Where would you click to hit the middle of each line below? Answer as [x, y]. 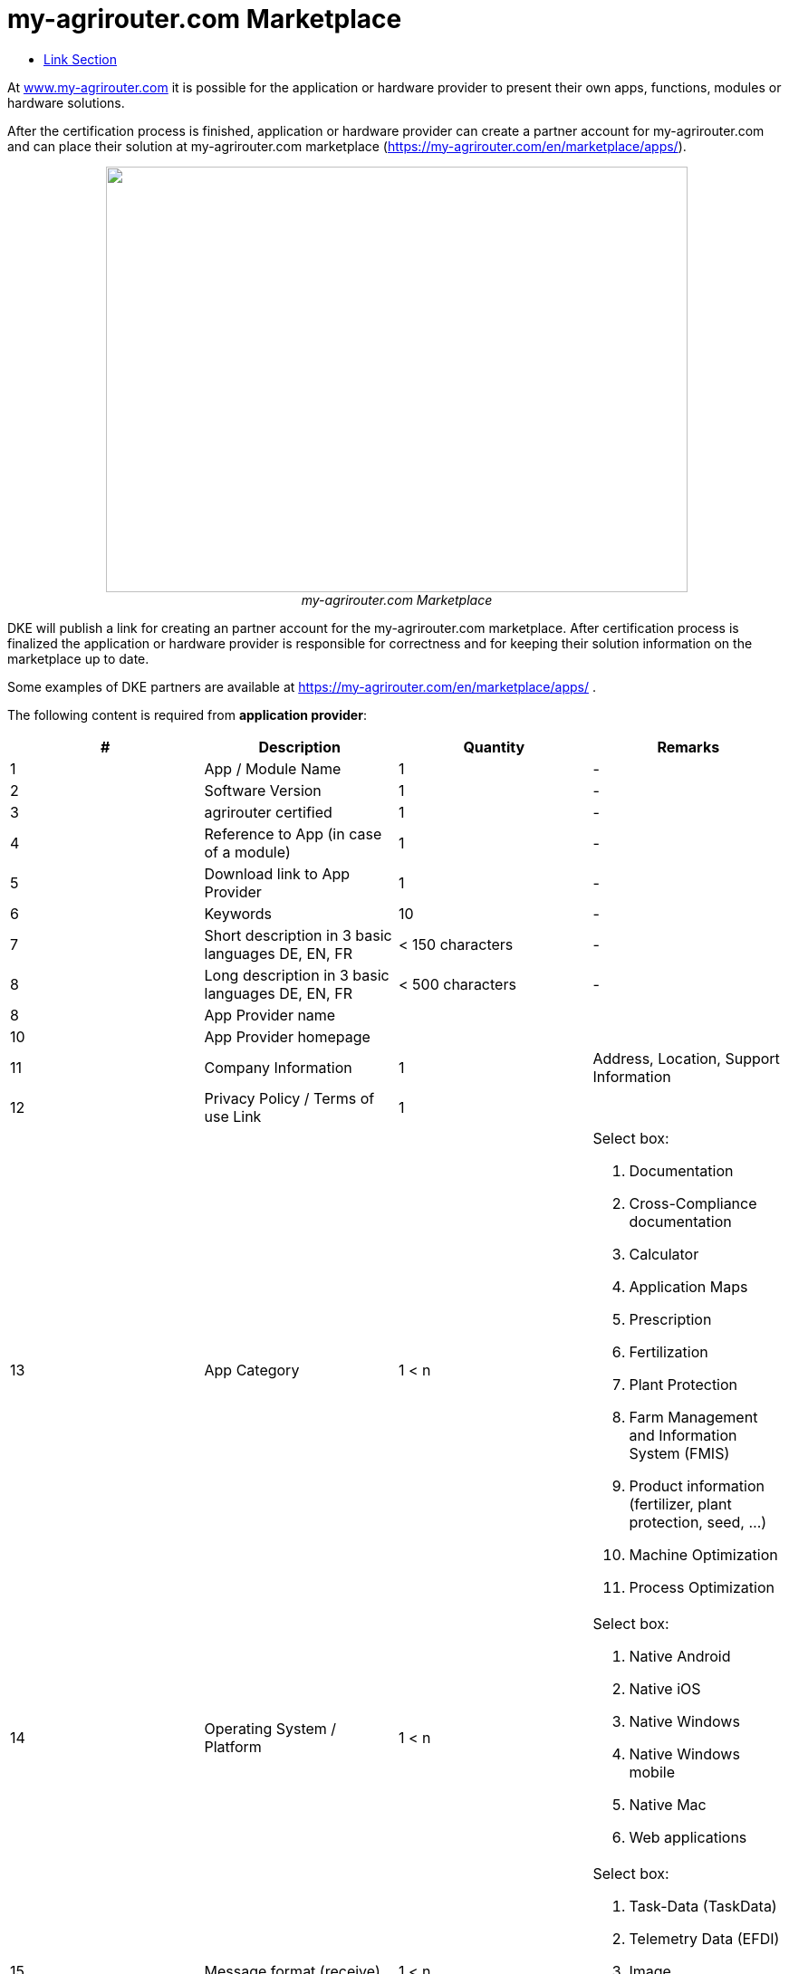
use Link [233, 1116]
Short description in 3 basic [298, 935]
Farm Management [693, 1417]
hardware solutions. [66, 102]
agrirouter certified [268, 812]
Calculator [664, 1254]
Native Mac [668, 1804]
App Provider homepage [287, 1036]
